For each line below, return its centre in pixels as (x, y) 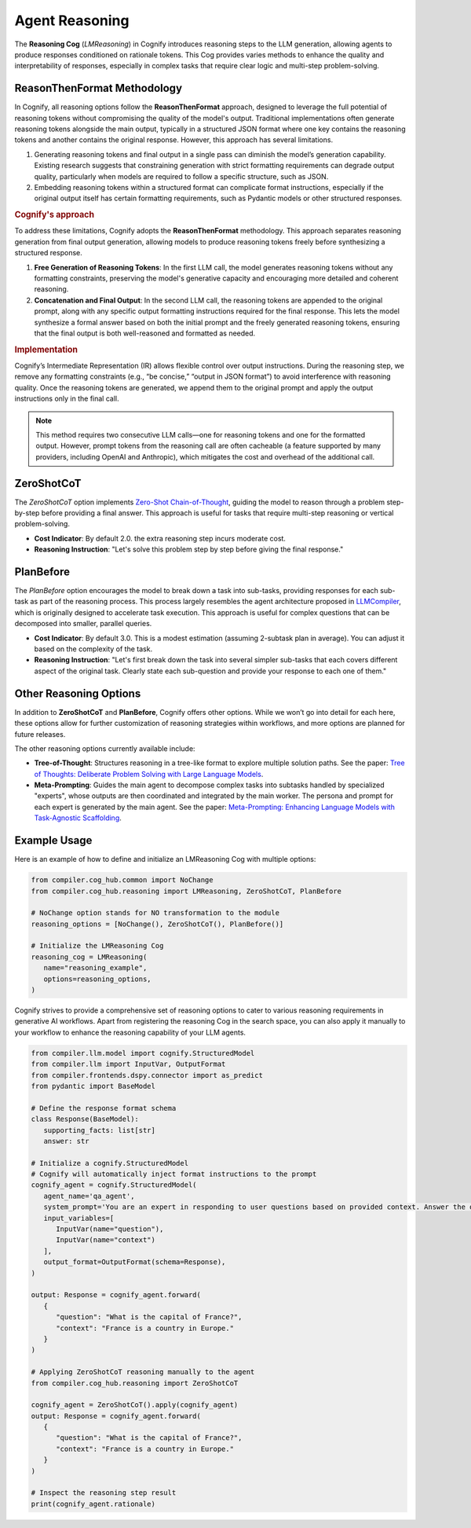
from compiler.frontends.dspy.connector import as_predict (147, 1075)
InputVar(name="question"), (110, 1229)
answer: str (66, 1141)
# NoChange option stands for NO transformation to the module (155, 913)
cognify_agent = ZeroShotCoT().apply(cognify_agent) (135, 1405)
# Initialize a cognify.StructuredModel (110, 1163)
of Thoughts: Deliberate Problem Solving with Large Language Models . (149, 774)
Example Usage (53, 841)
